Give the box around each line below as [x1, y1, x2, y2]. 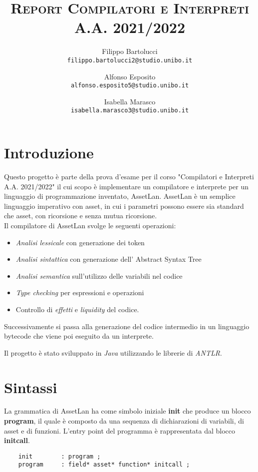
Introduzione [4, 142, 94, 163]
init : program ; [18, 453, 101, 460]
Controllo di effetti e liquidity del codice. [15, 304, 139, 314]
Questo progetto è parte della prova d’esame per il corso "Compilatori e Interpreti [4, 171, 254, 181]
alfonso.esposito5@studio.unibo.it [70, 82, 189, 89]
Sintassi [4, 377, 57, 397]
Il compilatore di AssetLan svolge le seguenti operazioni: [4, 220, 176, 230]
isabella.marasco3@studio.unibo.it [70, 107, 189, 114]
